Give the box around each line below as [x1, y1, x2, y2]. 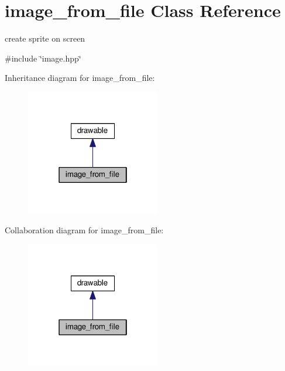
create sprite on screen [5, 32, 85, 45]
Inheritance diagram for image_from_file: [5, 72, 155, 84]
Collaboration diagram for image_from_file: [5, 224, 164, 236]
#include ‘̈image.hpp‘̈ [5, 52, 81, 64]
